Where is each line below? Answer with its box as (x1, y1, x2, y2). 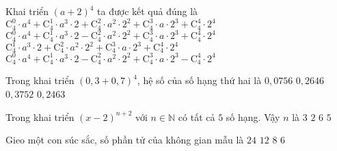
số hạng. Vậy (226, 109, 280, 124)
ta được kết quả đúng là (97, 4, 198, 18)
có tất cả (178, 109, 215, 124)
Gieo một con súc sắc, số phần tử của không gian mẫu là (5, 133, 244, 147)
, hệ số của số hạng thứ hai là (137, 73, 262, 87)
